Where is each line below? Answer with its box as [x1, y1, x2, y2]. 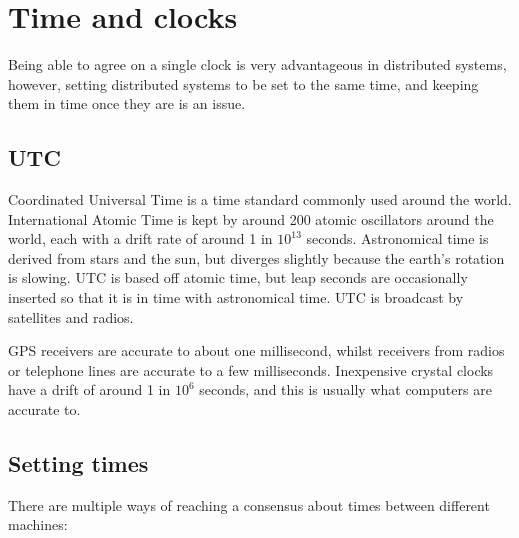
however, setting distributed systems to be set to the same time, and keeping [8, 73, 479, 94]
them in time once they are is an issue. [8, 93, 246, 114]
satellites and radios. [8, 306, 134, 327]
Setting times [8, 448, 149, 479]
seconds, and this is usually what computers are [199, 379, 492, 400]
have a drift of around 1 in [8, 379, 171, 400]
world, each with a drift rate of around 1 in [8, 228, 273, 249]
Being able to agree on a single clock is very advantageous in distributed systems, [8, 54, 507, 75]
